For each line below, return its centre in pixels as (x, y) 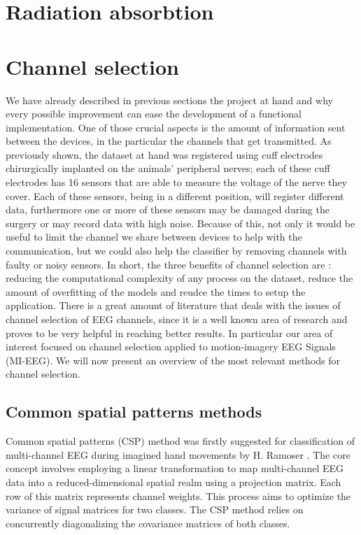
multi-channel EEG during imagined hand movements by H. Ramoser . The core (178, 454)
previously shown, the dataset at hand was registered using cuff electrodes (164, 154)
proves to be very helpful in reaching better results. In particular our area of (169, 333)
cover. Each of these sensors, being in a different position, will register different (175, 195)
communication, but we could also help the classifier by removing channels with (176, 251)
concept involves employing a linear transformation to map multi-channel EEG (175, 468)
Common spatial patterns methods (134, 412)
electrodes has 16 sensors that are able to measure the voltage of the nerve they (176, 182)
